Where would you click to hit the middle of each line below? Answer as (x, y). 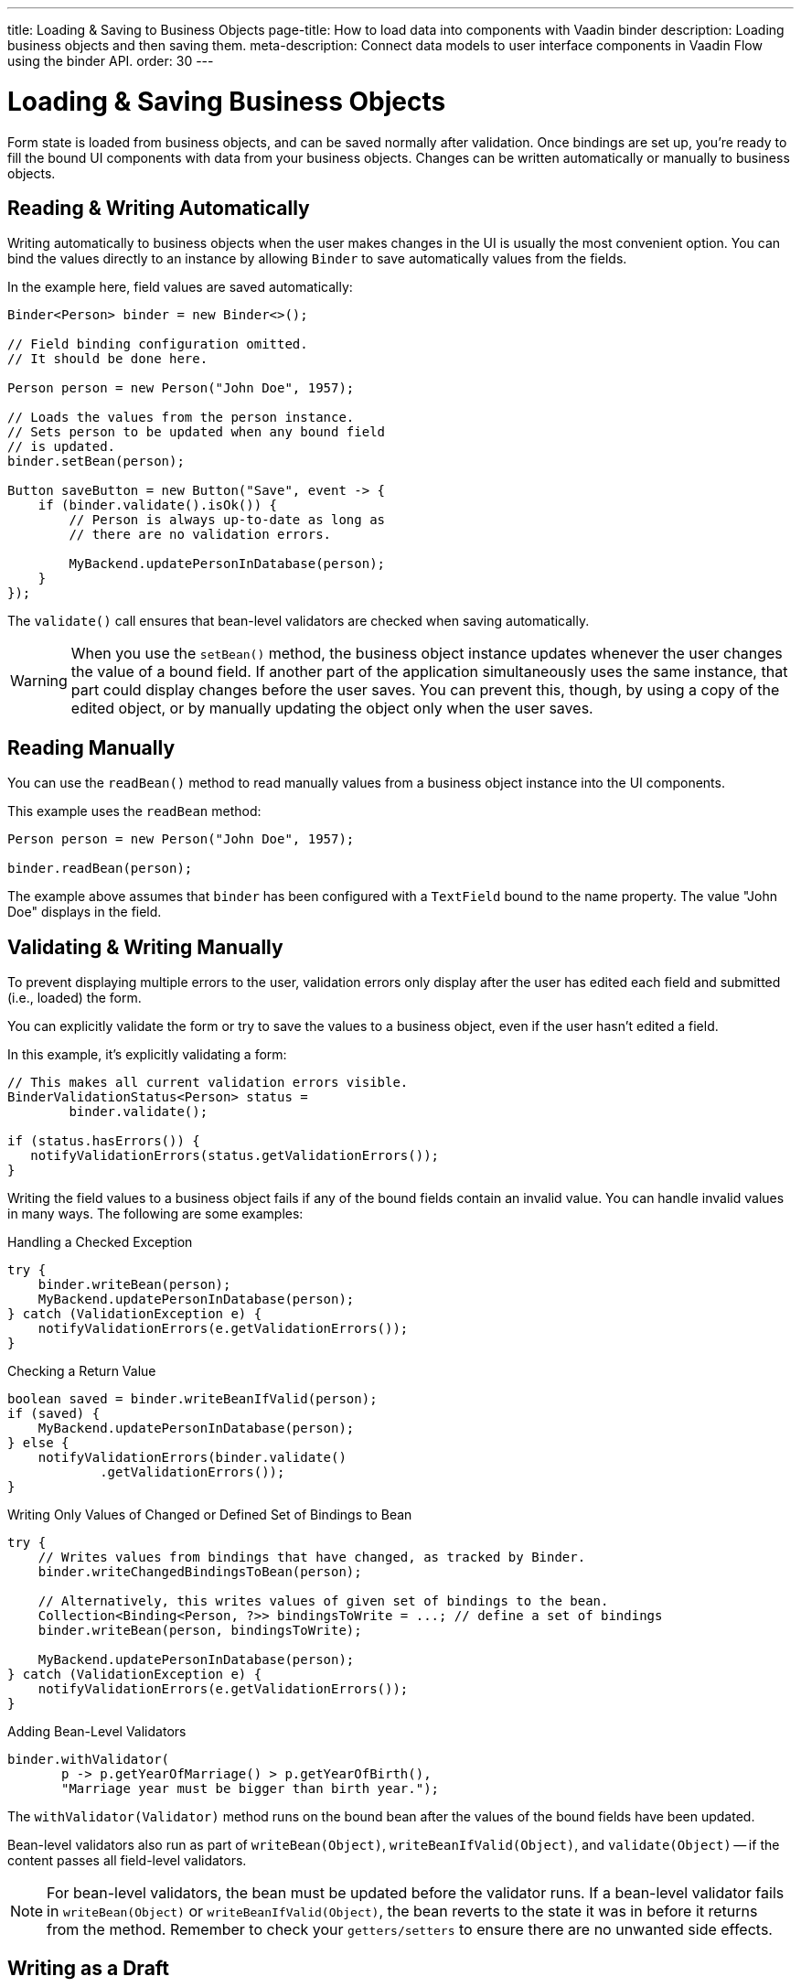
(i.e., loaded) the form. (75, 998)
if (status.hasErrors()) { (104, 1141)
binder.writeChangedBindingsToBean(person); (200, 1572)
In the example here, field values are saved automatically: (180, 287)
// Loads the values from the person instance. (181, 418)
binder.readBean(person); (100, 869)
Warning (39, 681)
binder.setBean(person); (96, 462)
